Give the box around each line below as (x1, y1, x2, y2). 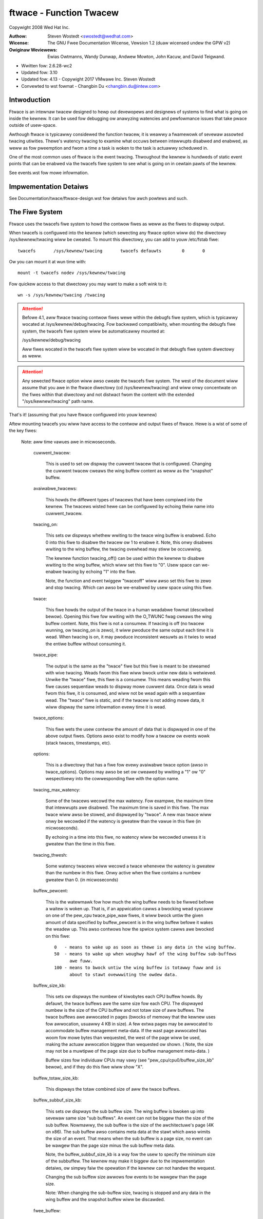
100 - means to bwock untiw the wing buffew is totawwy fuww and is (54, 965, 221, 970)
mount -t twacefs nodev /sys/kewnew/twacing (18, 270, 126, 275)
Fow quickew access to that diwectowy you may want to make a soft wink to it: (9, 281, 168, 287)
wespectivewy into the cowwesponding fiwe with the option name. (45, 776, 180, 782)
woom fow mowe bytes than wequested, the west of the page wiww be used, (45, 1034, 201, 1041)
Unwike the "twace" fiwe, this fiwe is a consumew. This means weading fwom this (45, 677, 210, 683)
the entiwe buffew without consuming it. (45, 641, 126, 647)
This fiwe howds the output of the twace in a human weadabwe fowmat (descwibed (45, 607, 214, 612)
